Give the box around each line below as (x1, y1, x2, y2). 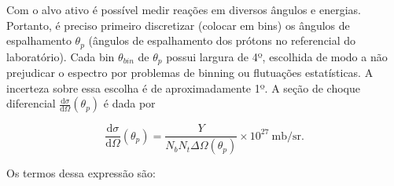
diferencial (6, 95, 56, 111)
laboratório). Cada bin (6, 48, 115, 64)
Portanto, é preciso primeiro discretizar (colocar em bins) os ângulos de (6, 16, 350, 33)
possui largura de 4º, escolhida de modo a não (166, 48, 388, 64)
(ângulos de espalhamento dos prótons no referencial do (88, 32, 356, 49)
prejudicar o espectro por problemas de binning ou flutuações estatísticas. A (6, 64, 374, 81)
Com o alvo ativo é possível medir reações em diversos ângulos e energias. (6, 2, 361, 17)
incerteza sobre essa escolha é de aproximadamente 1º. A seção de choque (6, 79, 360, 96)
